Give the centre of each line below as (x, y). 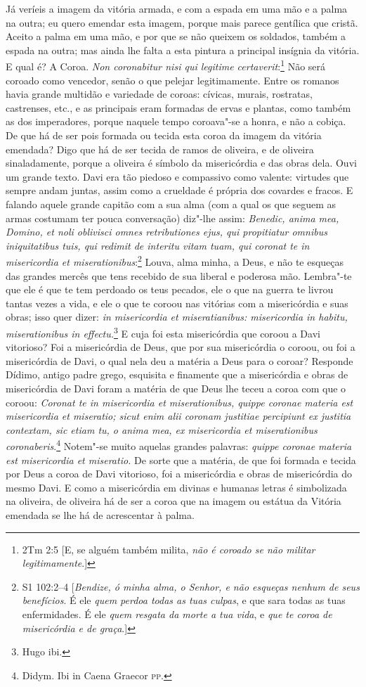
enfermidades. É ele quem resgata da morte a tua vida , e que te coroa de (177, 614)
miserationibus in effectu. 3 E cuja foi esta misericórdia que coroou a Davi (163, 332)
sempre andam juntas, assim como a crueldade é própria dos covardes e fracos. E (179, 190)
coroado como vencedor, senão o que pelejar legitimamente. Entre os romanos (172, 80)
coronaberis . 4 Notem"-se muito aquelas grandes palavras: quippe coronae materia (179, 445)
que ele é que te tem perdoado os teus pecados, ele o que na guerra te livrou (170, 289)
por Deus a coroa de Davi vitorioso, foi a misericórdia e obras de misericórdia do (179, 474)
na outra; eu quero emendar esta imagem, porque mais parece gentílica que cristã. (182, 22)
